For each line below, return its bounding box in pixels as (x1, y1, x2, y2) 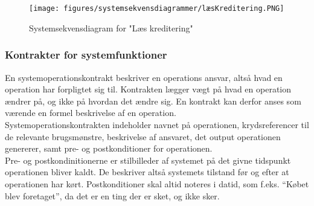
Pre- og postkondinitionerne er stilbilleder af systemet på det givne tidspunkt (5, 153, 291, 166)
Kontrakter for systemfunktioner (5, 47, 167, 62)
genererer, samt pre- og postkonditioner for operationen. (5, 142, 213, 155)
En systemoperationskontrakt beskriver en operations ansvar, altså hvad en (5, 71, 283, 83)
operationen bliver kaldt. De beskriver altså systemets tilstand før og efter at (5, 166, 289, 178)
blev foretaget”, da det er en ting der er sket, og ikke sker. (5, 189, 220, 202)
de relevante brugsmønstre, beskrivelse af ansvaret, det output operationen (5, 130, 281, 143)
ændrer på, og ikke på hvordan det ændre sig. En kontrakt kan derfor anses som (5, 94, 301, 107)
